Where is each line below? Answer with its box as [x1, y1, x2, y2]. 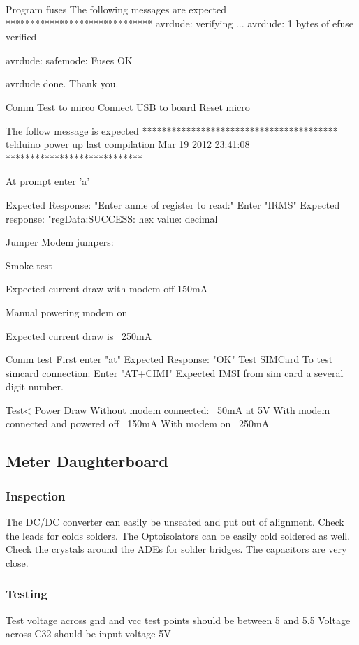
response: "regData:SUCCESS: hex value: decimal [6, 211, 218, 225]
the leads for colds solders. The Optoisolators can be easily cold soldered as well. [6, 528, 351, 542]
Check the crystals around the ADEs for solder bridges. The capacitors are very [6, 542, 347, 556]
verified [6, 29, 37, 44]
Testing [6, 585, 47, 602]
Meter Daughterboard [6, 450, 168, 472]
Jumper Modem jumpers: [6, 235, 114, 249]
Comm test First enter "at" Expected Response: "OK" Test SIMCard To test [6, 352, 333, 366]
